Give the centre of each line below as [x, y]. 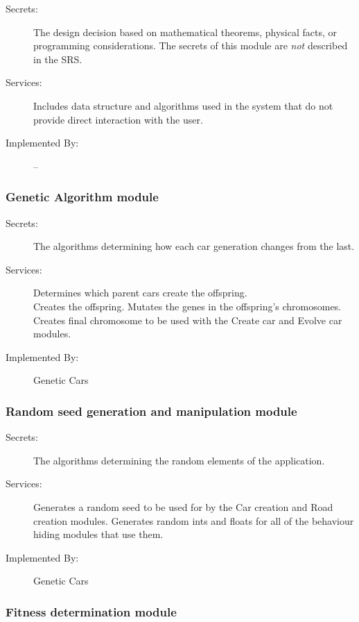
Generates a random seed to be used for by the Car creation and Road [183, 506]
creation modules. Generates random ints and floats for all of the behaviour [194, 520]
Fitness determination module [91, 611]
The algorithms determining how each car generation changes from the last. [194, 246]
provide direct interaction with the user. [118, 119]
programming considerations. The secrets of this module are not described [191, 45]
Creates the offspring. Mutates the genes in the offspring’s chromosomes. [187, 306]
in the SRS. [58, 59]
